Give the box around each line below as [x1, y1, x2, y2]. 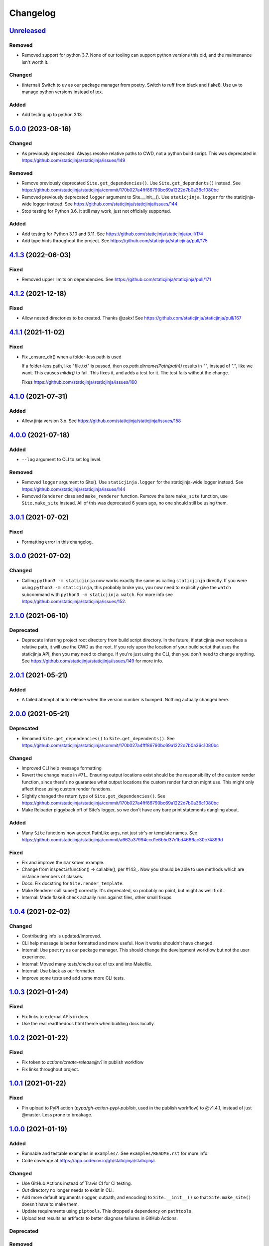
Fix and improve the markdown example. [21, 860, 105, 866]
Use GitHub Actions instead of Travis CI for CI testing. [21, 1180, 132, 1186]
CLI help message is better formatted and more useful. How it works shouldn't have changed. [21, 940, 214, 946]
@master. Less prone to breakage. [21, 1112, 93, 1118]
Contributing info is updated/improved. [21, 933, 102, 939]
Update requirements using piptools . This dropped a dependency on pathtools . [21, 1208, 193, 1214]
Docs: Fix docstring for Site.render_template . [21, 880, 124, 887]
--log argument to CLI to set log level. [21, 457, 102, 463]
